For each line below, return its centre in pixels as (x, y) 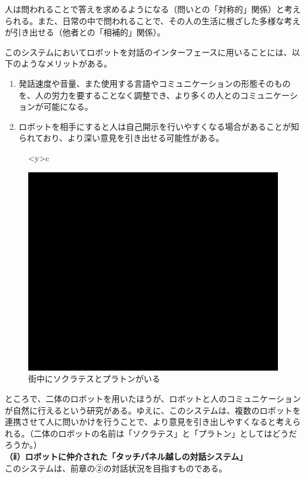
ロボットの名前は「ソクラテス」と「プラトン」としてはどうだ (178, 433)
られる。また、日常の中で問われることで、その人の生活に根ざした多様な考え (153, 20)
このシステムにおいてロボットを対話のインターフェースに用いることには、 (148, 52)
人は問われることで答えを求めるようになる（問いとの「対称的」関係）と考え (153, 9)
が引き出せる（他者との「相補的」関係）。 (85, 32)
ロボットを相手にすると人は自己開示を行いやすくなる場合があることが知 (159, 126)
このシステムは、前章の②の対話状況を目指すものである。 (116, 468)
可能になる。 (68, 107)
